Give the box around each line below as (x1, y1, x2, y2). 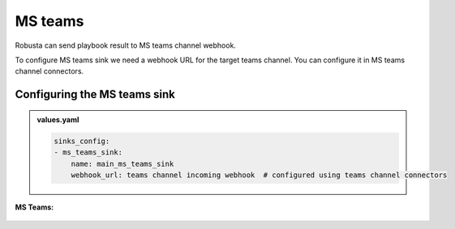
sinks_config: (54, 136, 110, 146)
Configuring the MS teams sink (15, 87, 176, 101)
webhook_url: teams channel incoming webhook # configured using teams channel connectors (71, 170, 448, 180)
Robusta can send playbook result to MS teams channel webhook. (15, 40, 237, 50)
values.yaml (36, 114, 79, 125)
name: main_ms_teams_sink (71, 159, 174, 168)
